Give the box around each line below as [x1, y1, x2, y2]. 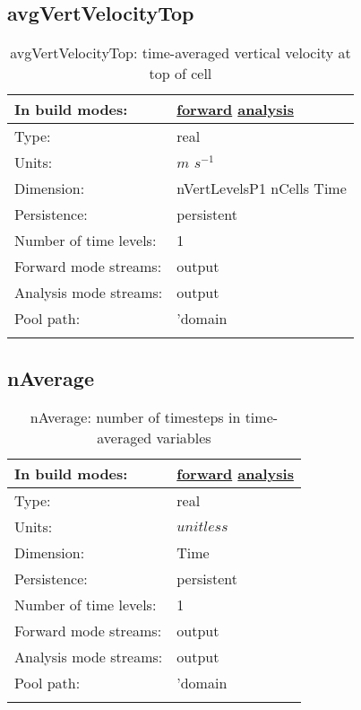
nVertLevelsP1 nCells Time [176, 178, 347, 199]
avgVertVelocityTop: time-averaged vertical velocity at [10, 42, 351, 64]
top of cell [149, 63, 212, 84]
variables [156, 427, 211, 449]
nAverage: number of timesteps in [30, 407, 241, 428]
